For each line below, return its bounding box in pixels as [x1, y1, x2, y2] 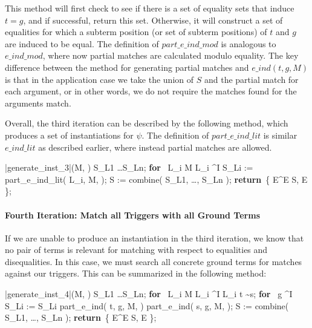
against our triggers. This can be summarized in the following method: [5, 267, 267, 280]
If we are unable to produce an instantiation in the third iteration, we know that [5, 231, 304, 244]
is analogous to [221, 37, 276, 50]
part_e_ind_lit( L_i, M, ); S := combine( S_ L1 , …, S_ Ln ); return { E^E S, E [5, 172, 308, 185]
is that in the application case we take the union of [5, 73, 194, 85]
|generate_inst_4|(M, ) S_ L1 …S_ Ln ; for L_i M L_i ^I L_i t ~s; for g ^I [5, 287, 293, 300]
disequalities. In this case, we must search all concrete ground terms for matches [5, 255, 302, 267]
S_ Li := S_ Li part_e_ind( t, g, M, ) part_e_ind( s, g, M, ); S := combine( [5, 299, 289, 312]
